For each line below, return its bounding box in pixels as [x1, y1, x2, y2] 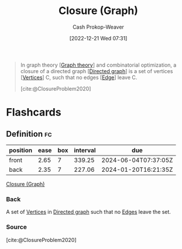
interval [74, 146, 96, 154]
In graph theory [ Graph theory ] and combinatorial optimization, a [20, 61, 177, 68]
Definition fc [6, 129, 52, 139]
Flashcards [6, 106, 61, 119]
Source [6, 223, 28, 231]
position [9, 146, 33, 154]
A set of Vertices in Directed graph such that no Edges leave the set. [6, 209, 171, 216]
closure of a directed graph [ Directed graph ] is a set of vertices [20, 67, 173, 74]
